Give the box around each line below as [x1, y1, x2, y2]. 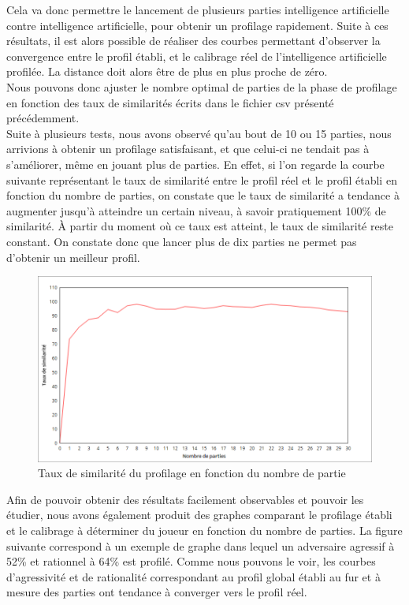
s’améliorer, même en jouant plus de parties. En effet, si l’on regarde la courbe [6, 155, 385, 172]
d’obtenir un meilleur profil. [6, 248, 140, 265]
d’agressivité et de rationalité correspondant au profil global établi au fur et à [6, 568, 381, 584]
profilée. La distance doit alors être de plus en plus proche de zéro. [6, 63, 328, 80]
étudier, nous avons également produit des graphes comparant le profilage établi [6, 506, 392, 523]
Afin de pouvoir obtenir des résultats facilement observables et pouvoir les [6, 491, 364, 507]
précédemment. [6, 110, 80, 126]
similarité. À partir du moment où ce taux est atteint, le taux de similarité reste [6, 218, 393, 234]
